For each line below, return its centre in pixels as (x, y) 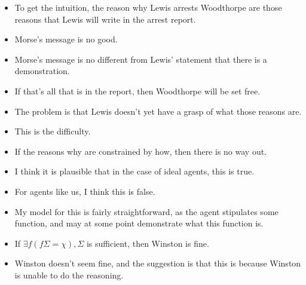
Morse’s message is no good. (66, 39)
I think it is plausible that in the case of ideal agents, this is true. (134, 171)
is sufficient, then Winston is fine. (148, 243)
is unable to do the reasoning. (69, 275)
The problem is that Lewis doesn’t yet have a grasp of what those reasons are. (158, 111)
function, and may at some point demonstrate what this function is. (139, 223)
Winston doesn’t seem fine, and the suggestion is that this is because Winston (158, 263)
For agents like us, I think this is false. (85, 191)
